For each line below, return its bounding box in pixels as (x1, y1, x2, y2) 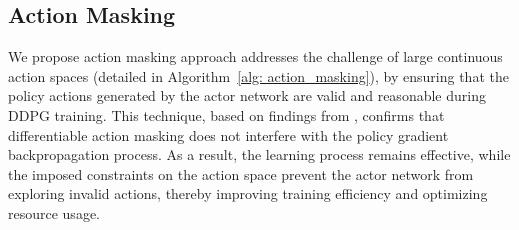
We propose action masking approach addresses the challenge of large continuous (8, 46, 503, 67)
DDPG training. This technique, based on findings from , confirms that (8, 104, 445, 125)
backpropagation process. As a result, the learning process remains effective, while (8, 144, 511, 165)
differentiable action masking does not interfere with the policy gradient (8, 124, 449, 145)
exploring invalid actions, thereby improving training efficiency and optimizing (8, 183, 488, 204)
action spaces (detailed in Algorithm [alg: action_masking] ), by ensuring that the (8, 65, 509, 86)
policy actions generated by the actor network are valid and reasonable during (8, 85, 486, 106)
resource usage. (8, 202, 100, 223)
